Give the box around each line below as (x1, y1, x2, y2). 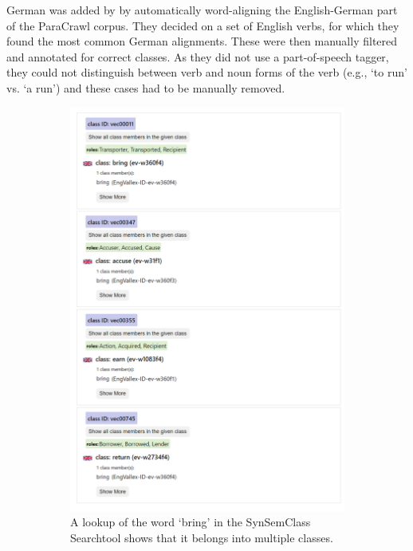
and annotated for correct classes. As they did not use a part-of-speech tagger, (6, 48, 389, 65)
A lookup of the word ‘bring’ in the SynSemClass (70, 514, 311, 530)
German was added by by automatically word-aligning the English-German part (6, 2, 398, 18)
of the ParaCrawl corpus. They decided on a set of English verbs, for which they (6, 17, 399, 33)
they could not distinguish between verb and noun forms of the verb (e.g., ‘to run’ (6, 64, 407, 81)
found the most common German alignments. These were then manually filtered (6, 33, 398, 49)
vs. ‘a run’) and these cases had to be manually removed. (6, 79, 285, 96)
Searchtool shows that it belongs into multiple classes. (70, 529, 333, 545)
